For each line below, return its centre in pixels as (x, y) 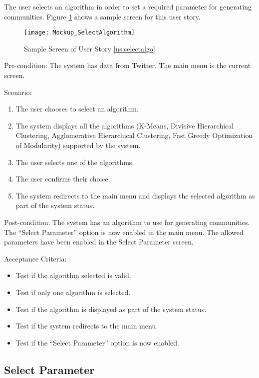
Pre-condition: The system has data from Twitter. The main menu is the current (128, 65)
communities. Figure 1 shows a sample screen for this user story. (102, 16)
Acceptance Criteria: (35, 258)
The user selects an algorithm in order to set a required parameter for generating (128, 6)
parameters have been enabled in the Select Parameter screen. (99, 242)
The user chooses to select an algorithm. (77, 109)
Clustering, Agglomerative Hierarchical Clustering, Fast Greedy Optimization (134, 135)
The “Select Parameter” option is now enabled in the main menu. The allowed (124, 232)
